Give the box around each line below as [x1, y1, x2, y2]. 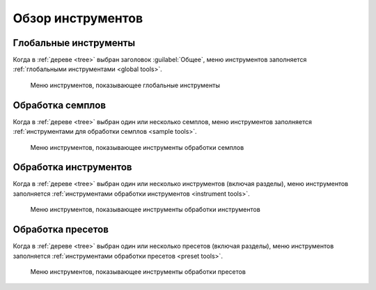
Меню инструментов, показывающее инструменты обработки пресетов [30, 267, 246, 275]
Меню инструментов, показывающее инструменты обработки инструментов [30, 206, 260, 214]
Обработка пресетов [13, 224, 109, 236]
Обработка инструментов [13, 161, 132, 174]
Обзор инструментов [13, 10, 143, 26]
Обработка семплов [13, 99, 107, 111]
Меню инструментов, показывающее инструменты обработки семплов [30, 143, 244, 151]
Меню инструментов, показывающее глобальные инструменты [30, 81, 221, 89]
